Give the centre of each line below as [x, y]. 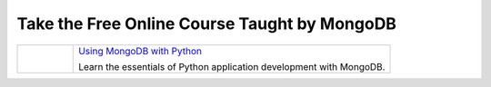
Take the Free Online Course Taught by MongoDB [207, 24]
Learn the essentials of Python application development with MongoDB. [232, 66]
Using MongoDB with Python [140, 51]
